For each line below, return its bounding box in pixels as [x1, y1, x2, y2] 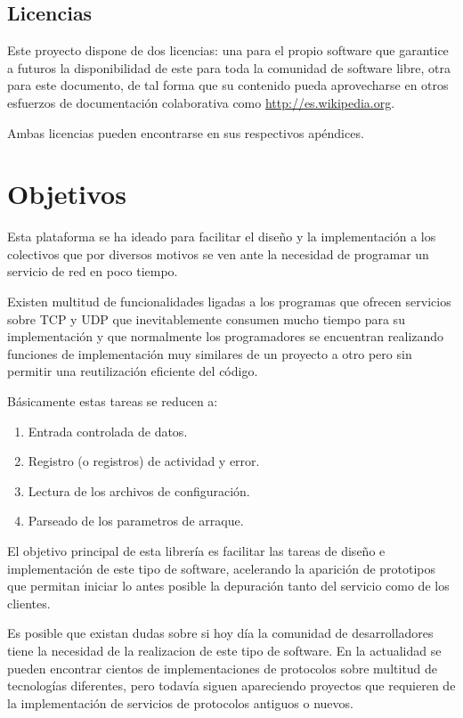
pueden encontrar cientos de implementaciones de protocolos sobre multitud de [7, 658, 438, 677]
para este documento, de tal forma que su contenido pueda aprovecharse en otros [7, 76, 449, 94]
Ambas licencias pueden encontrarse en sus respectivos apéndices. [7, 123, 364, 142]
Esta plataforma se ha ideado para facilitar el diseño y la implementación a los [7, 227, 436, 246]
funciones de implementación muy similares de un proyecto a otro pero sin [7, 344, 412, 363]
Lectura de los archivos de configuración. [28, 481, 250, 500]
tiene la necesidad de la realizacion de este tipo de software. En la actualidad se [7, 640, 442, 659]
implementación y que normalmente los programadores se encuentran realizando [7, 327, 444, 346]
